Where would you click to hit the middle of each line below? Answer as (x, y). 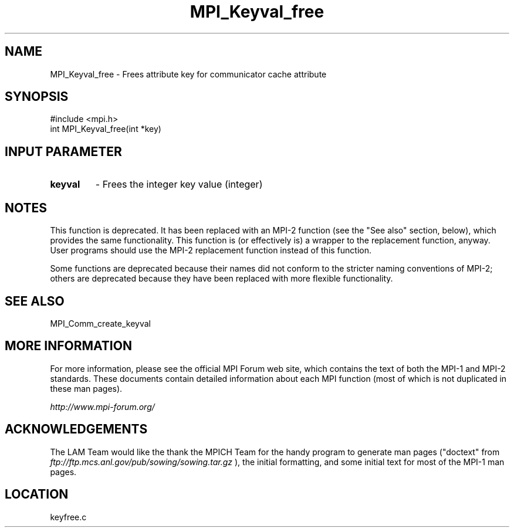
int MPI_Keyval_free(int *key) (106, 129)
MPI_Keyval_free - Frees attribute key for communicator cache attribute (188, 74)
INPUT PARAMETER (63, 151)
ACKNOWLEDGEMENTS (76, 429)
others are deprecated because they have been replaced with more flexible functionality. (222, 279)
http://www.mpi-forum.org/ (102, 406)
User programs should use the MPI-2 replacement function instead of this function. (211, 250)
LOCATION (37, 494)
